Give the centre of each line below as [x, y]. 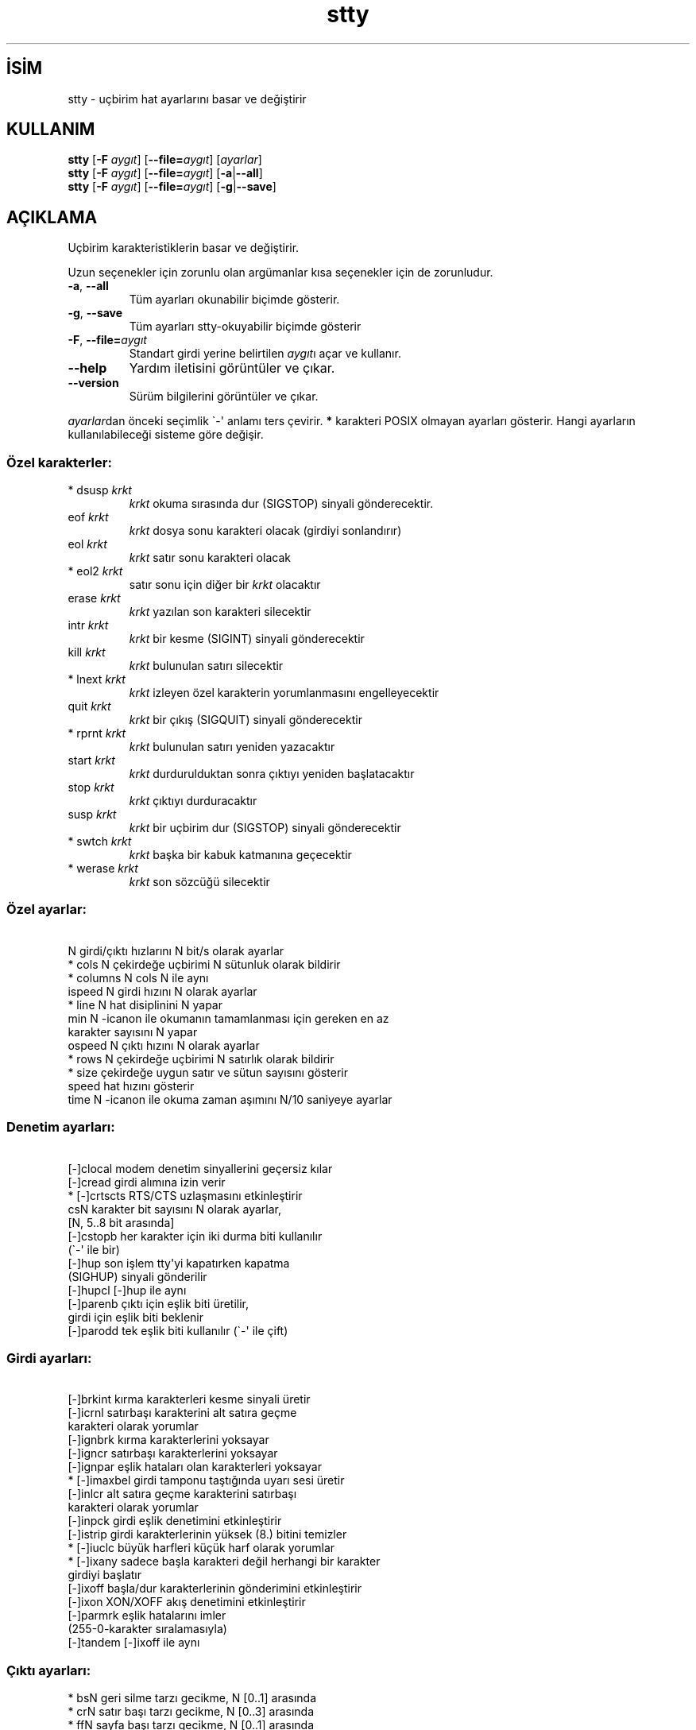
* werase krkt [103, 869]
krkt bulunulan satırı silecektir [206, 666]
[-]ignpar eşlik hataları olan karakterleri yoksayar [195, 1467]
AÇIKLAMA [52, 217]
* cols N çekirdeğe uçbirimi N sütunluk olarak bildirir [204, 964]
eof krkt [88, 517]
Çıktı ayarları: [49, 1670]
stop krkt [91, 788]
